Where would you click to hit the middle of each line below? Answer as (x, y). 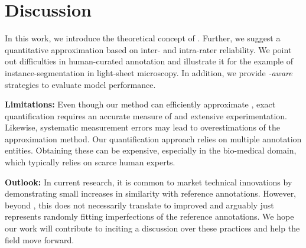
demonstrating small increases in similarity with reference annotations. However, (151, 193)
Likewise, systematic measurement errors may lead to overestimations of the (142, 127)
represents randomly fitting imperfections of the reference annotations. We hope (149, 216)
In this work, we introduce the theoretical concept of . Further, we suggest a (143, 38)
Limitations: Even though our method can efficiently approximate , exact (140, 104)
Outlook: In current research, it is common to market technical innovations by (149, 182)
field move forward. (40, 239)
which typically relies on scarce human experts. (90, 162)
